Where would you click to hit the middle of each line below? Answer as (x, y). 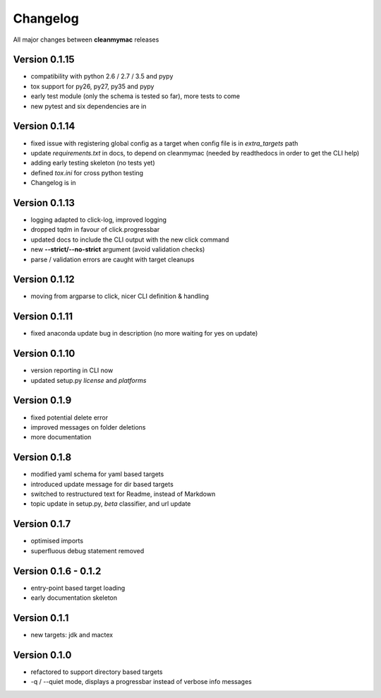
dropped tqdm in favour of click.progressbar (95, 230)
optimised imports (57, 541)
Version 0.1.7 (42, 524)
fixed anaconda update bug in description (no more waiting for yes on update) (144, 333)
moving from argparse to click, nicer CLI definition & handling (120, 296)
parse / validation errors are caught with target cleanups (113, 259)
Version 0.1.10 (44, 354)
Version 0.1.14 (44, 126)
